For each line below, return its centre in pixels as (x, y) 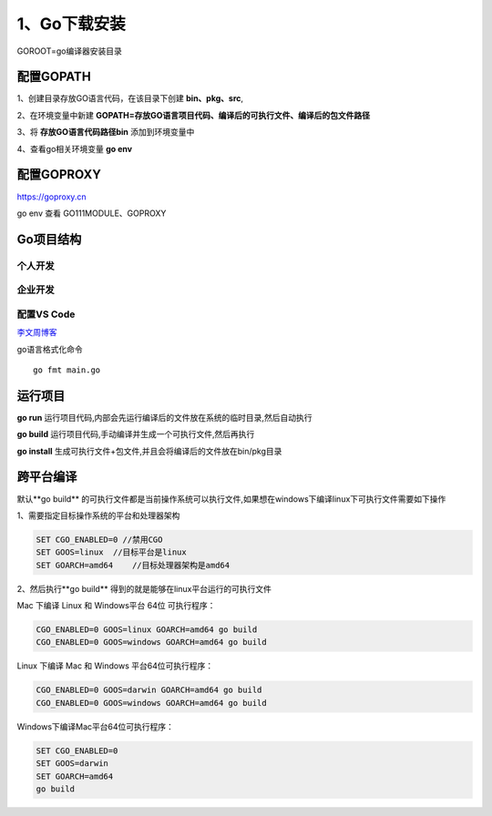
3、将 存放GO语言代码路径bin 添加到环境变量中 (106, 132)
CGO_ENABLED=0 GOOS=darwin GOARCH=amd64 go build (149, 690)
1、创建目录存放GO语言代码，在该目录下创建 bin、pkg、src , (130, 98)
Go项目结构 (49, 239)
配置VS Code (46, 314)
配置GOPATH (54, 77)
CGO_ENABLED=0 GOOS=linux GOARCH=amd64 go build (147, 630)
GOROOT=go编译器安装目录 (69, 51)
